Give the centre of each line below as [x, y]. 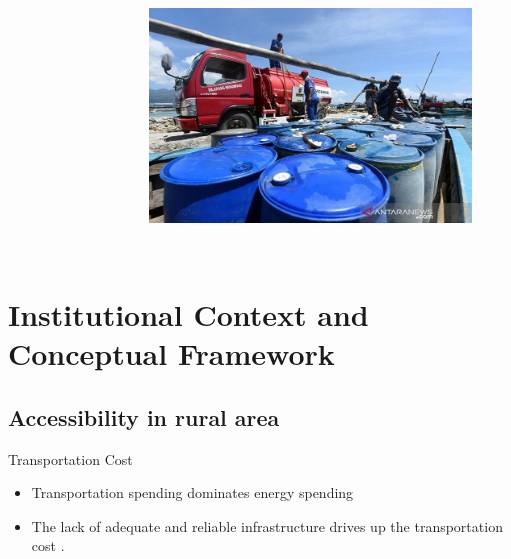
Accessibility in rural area [144, 416]
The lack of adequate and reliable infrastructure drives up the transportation [267, 525]
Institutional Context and [188, 313]
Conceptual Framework [171, 353]
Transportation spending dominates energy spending [192, 492]
